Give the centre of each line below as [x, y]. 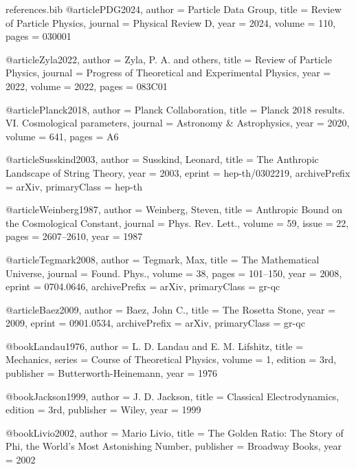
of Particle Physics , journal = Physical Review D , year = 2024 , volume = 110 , [171, 22]
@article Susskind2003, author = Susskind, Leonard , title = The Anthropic [162, 159]
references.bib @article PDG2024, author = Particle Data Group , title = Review [174, 9]
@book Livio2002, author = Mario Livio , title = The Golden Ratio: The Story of [175, 432]
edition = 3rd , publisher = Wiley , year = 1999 [103, 410]
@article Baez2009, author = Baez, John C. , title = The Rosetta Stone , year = [171, 309]
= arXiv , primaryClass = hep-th [74, 186]
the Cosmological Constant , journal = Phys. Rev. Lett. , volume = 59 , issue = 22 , [177, 222]
